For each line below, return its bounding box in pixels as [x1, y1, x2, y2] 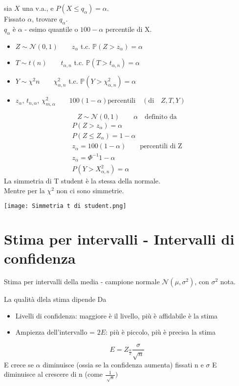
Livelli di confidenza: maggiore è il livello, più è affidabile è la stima [15, 310, 218, 320]
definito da [145, 113, 177, 120]
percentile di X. [105, 23, 152, 34]
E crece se [4, 359, 34, 369]
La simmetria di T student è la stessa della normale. [4, 176, 160, 186]
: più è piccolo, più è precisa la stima [106, 327, 216, 337]
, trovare [32, 14, 57, 23]
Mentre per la [4, 185, 45, 195]
